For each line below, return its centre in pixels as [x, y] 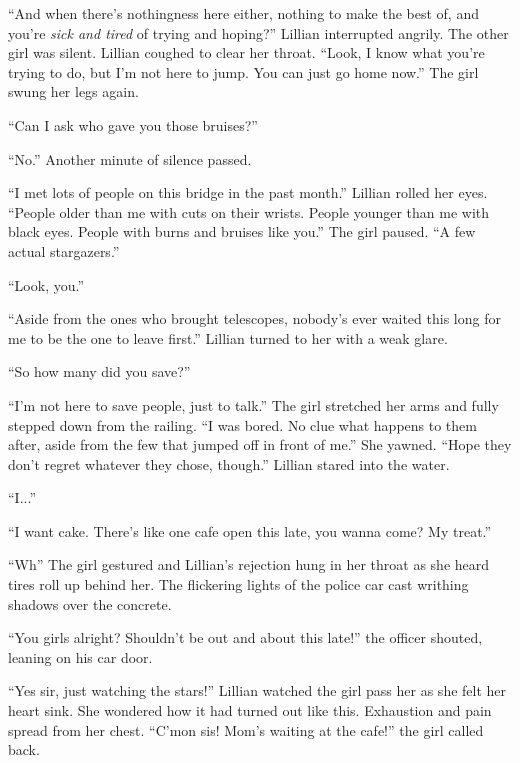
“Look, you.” [46, 284]
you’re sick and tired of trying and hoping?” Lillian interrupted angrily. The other [258, 32]
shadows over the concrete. [90, 603]
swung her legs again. [73, 91]
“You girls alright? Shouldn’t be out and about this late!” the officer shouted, [245, 637]
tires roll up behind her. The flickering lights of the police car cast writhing [238, 584]
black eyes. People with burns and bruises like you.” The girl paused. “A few [242, 231]
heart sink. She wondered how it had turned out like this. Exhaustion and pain [250, 710]
